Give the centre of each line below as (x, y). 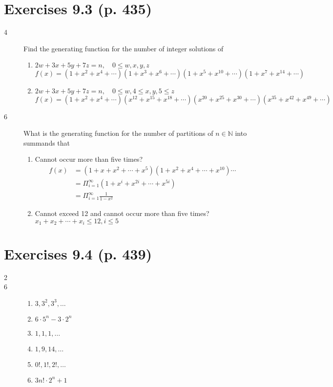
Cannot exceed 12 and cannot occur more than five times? (122, 213)
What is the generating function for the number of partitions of (118, 133)
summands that (47, 142)
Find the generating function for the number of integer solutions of (124, 48)
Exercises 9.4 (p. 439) (78, 253)
